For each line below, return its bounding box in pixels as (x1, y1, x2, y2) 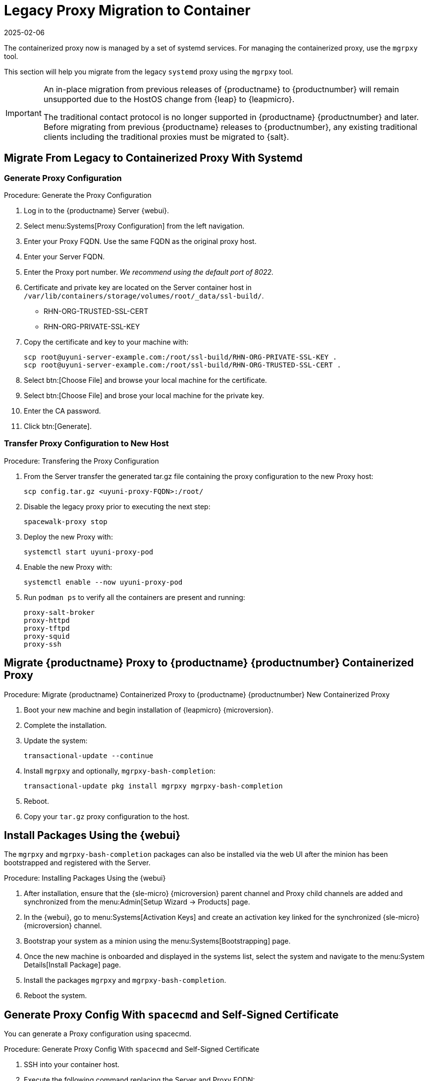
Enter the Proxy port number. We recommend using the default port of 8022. (24, 267, 274, 276)
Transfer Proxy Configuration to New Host (4, 438, 169, 449)
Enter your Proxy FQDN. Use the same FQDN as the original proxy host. (24, 237, 257, 245)
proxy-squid (24, 632, 70, 640)
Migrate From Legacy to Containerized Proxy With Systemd (4, 152, 303, 165)
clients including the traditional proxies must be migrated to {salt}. (43, 131, 289, 142)
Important (5, 108, 42, 118)
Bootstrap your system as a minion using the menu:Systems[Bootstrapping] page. (24, 937, 291, 946)
